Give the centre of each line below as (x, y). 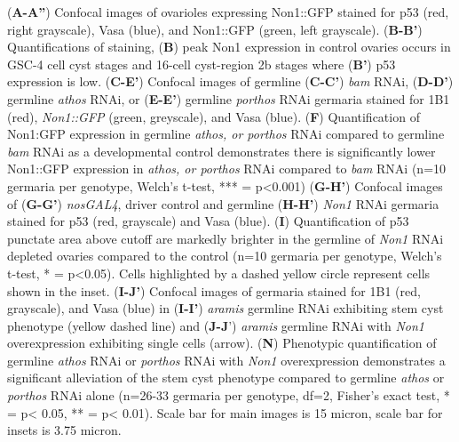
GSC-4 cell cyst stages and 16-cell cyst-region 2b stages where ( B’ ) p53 (202, 64)
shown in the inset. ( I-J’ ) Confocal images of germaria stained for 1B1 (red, (214, 290)
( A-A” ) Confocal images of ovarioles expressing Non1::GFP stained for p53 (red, (228, 12)
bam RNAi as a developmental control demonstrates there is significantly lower (222, 151)
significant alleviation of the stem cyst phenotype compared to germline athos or (226, 378)
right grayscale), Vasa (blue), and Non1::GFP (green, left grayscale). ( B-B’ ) (215, 29)
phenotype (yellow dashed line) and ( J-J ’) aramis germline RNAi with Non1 (216, 325)
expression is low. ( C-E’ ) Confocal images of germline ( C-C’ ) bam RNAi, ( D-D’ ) (230, 81)
